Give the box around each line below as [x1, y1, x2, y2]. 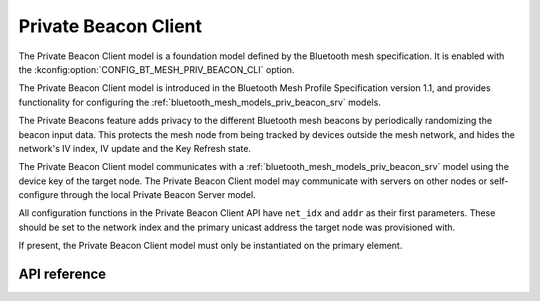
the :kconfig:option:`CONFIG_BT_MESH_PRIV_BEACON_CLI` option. [18, 63, 295, 75]
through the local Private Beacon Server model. [60, 189, 256, 201]
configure [18, 189, 59, 201]
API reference [18, 266, 107, 283]
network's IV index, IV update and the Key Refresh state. [18, 142, 252, 154]
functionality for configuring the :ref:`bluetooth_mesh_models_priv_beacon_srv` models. [18, 96, 382, 108]
